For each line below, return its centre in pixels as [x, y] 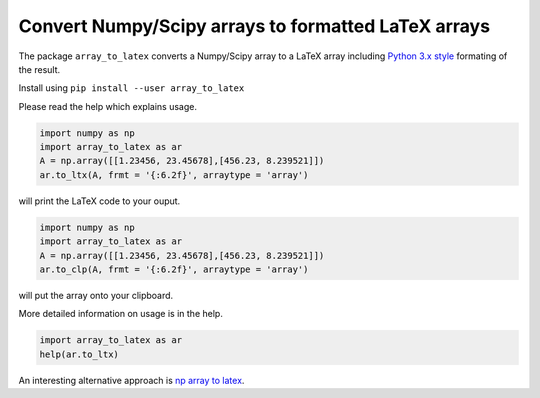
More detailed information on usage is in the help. [121, 314]
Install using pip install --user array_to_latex [131, 88]
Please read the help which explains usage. [107, 106]
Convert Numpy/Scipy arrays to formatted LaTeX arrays [254, 26]
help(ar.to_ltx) [79, 354]
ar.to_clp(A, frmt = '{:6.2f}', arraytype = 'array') [174, 269]
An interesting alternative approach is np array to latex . [131, 380]
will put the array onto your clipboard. [96, 295]
